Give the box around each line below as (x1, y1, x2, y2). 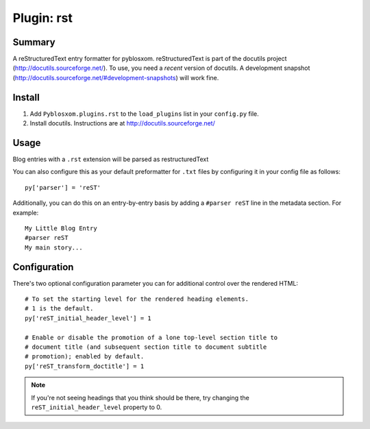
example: (12, 208, 39, 217)
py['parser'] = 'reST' (25, 184, 101, 191)
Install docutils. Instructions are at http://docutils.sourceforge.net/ (29, 119, 215, 127)
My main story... (25, 243, 83, 252)
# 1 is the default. (25, 305, 94, 312)
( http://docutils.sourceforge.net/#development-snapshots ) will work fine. (12, 73, 219, 82)
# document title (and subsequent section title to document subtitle (25, 343, 267, 351)
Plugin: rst (12, 10, 73, 25)
